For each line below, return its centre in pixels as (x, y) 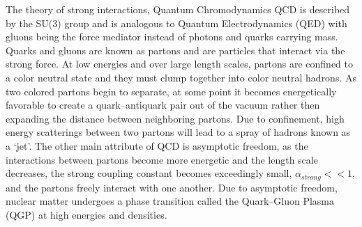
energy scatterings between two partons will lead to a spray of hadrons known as (178, 132)
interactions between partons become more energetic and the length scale (162, 159)
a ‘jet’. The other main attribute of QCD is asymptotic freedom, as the (157, 145)
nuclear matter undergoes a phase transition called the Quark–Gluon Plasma (170, 201)
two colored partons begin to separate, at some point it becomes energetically (171, 91)
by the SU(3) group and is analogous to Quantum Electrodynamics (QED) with (176, 23)
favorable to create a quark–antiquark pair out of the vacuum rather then (163, 105)
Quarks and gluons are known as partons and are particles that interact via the (175, 50)
